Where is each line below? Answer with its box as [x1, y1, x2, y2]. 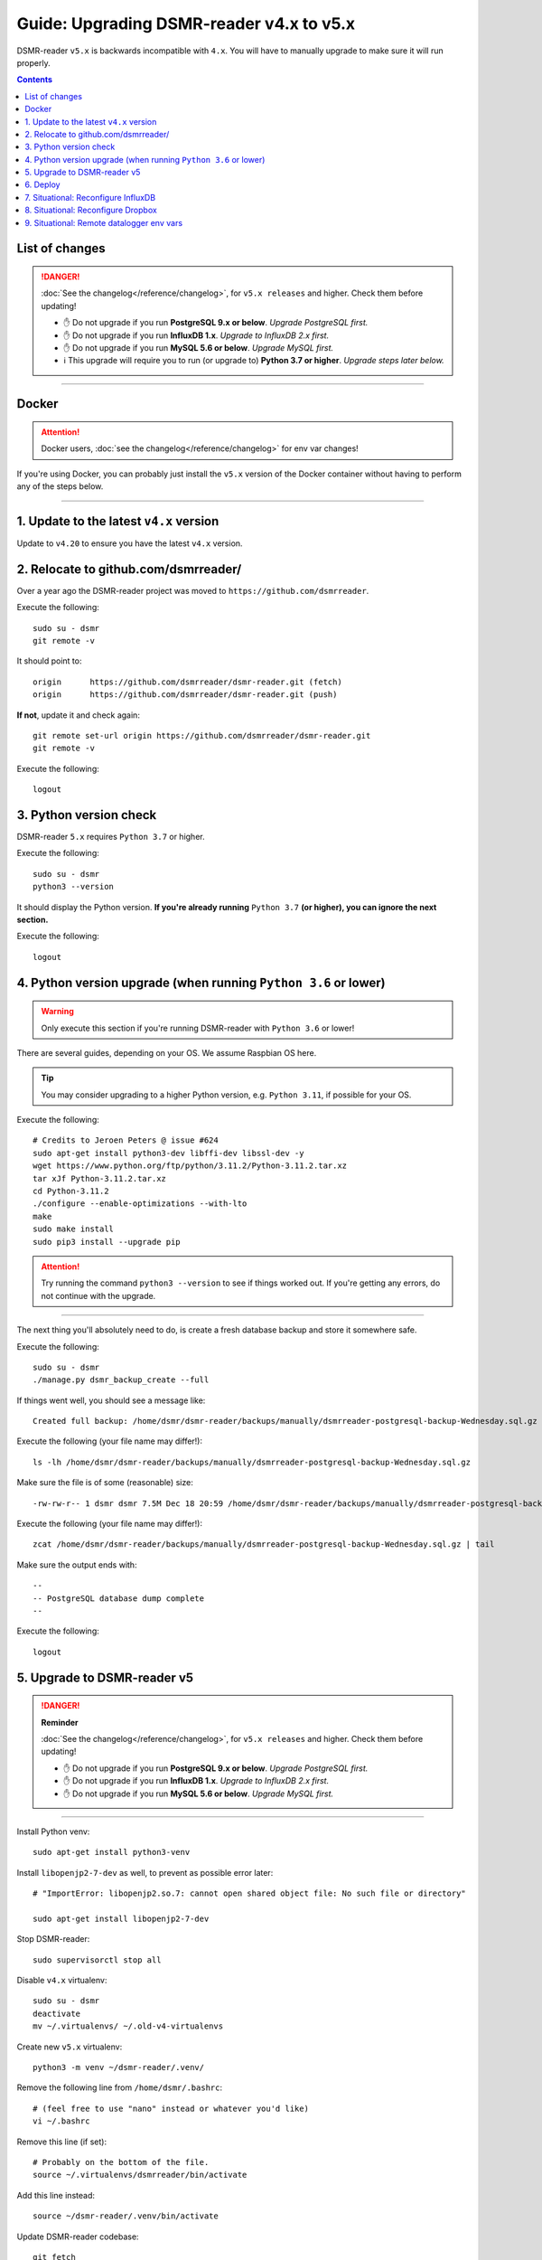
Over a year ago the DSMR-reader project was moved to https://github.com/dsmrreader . [16, 585, 369, 596]
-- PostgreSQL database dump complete [33, 1593, 205, 1604]
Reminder [41, 1717, 79, 1728]
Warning [41, 1006, 74, 1017]
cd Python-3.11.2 [33, 1186, 109, 1197]
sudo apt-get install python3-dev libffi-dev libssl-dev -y [33, 1148, 304, 1158]
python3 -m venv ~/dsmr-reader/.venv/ [33, 2062, 205, 2072]
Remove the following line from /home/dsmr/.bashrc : [16, 2082, 223, 2093]
